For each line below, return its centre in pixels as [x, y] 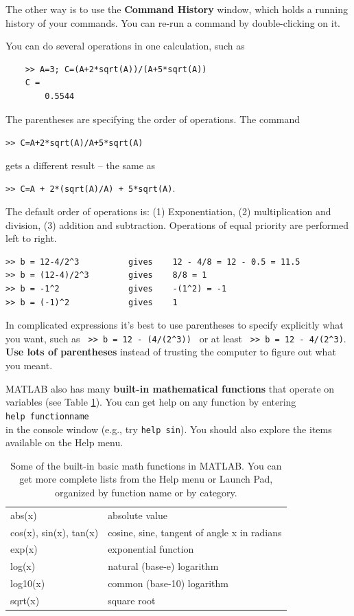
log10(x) [28, 583]
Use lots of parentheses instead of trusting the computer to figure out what [171, 352]
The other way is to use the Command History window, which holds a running [177, 9]
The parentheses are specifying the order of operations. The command [153, 119]
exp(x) [24, 549]
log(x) [23, 566]
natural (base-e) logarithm [163, 566]
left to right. [31, 238]
